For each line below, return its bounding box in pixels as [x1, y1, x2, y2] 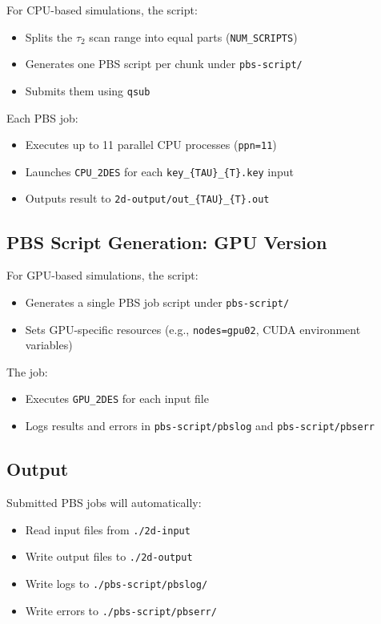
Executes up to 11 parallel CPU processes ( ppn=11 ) [25, 136, 277, 153]
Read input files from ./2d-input [25, 521, 190, 537]
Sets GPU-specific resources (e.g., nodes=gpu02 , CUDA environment [25, 320, 361, 337]
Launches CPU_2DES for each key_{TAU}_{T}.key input [25, 163, 295, 179]
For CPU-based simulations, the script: [6, 2, 198, 18]
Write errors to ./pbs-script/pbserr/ [25, 602, 217, 618]
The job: [6, 363, 48, 380]
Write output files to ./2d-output [25, 548, 193, 565]
